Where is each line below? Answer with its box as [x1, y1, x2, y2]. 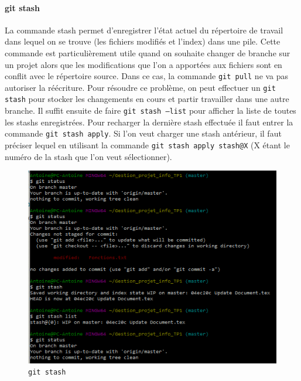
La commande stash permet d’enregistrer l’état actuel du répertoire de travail [5, 23, 283, 36]
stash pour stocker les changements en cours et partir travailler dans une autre [5, 93, 289, 105]
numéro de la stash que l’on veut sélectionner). [5, 150, 172, 162]
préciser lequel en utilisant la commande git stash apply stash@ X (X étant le [5, 139, 290, 151]
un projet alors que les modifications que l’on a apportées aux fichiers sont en [5, 58, 282, 70]
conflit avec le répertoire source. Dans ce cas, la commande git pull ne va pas [5, 70, 289, 82]
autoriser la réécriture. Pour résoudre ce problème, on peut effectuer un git [5, 81, 276, 93]
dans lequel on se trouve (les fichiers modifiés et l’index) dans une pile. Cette [5, 35, 281, 47]
